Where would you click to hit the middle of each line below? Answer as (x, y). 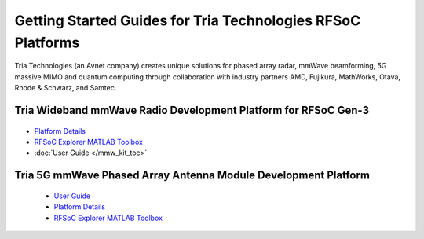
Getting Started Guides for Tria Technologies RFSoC (188, 20)
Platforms (47, 42)
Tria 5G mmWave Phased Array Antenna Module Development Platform (192, 176)
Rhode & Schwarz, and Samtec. (66, 88)
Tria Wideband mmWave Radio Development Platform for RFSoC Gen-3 (192, 110)
